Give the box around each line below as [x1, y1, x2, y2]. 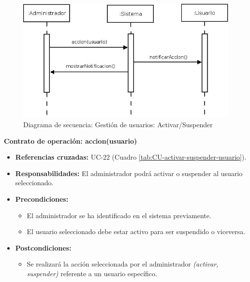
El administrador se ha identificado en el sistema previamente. [27, 210, 211, 220]
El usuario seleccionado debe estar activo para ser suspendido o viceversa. [27, 226, 246, 237]
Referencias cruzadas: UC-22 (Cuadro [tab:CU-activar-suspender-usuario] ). [15, 152, 247, 162]
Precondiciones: [15, 194, 69, 204]
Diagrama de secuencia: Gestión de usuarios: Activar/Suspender [23, 119, 213, 130]
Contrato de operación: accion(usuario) [4, 135, 137, 146]
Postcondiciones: [15, 242, 72, 252]
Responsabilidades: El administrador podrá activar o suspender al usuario [15, 168, 243, 178]
